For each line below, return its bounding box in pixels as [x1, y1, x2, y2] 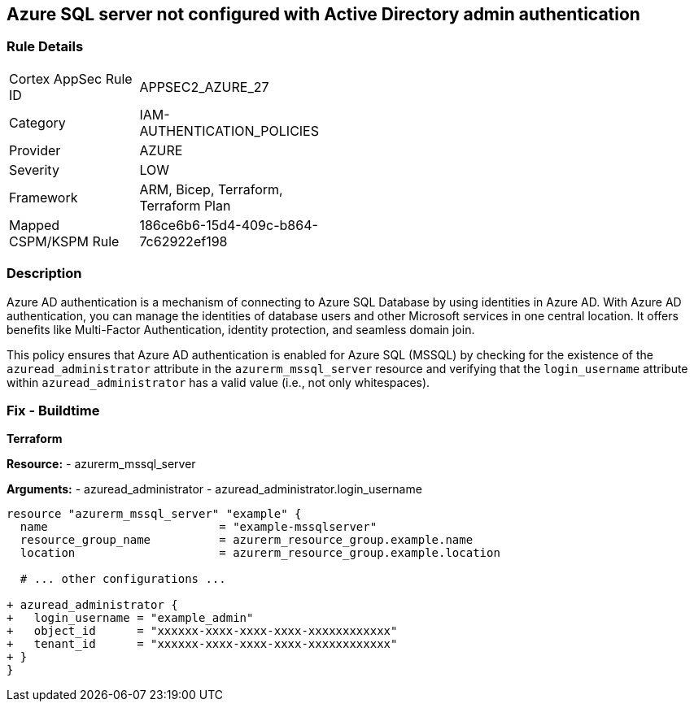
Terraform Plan [139, 197, 231, 214]
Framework [9, 189, 78, 206]
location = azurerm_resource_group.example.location [20, 546, 500, 560]
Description [7, 265, 82, 282]
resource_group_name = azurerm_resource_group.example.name [20, 533, 474, 547]
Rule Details [7, 38, 84, 55]
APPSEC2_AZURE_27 [139, 78, 269, 95]
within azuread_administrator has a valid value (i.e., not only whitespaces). [7, 375, 430, 389]
